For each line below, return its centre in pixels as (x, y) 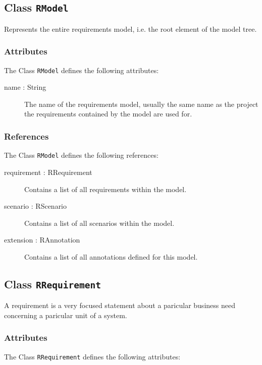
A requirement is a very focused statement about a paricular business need (120, 305)
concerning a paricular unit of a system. (66, 315)
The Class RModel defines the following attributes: (82, 70)
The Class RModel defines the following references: (81, 155)
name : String (25, 87)
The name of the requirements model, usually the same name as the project (141, 104)
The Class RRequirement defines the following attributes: (92, 356)
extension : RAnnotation (42, 240)
